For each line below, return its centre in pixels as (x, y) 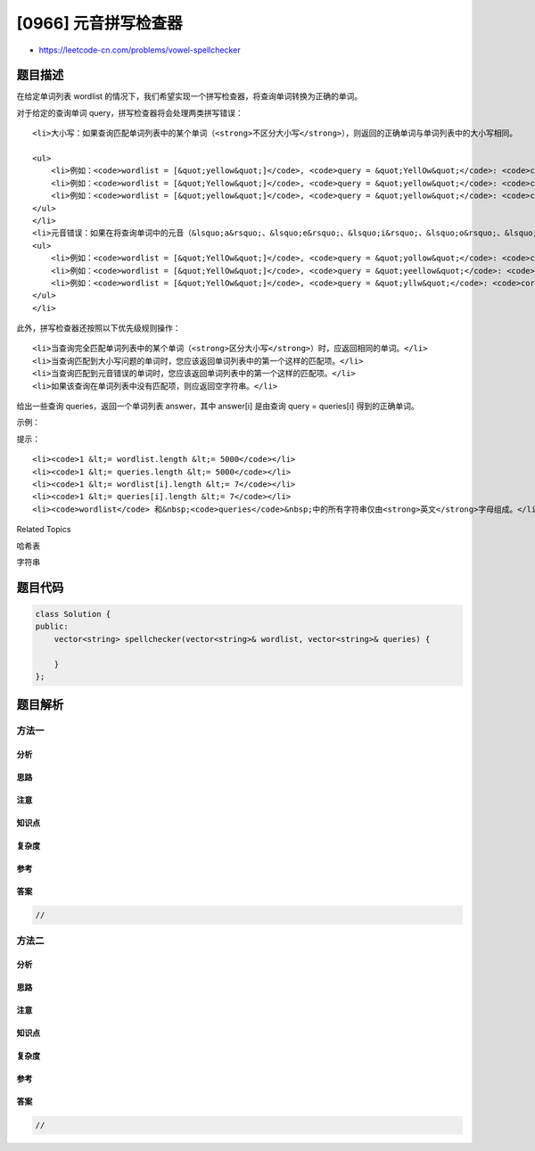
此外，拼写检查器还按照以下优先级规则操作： (99, 328)
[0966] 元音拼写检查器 (99, 23)
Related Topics (44, 530)
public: (52, 627)
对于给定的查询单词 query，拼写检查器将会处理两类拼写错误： (130, 112)
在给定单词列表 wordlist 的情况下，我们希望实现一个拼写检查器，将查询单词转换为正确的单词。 (189, 96)
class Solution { (73, 614)
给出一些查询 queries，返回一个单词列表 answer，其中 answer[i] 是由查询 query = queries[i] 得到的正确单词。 (218, 407)
